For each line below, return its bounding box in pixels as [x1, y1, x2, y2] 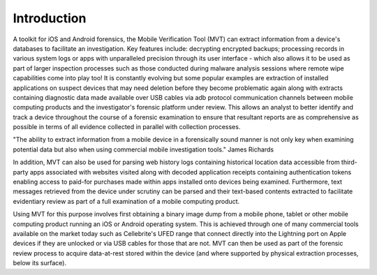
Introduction [13, 10, 87, 26]
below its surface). [13, 259, 66, 267]
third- [341, 158, 357, 167]
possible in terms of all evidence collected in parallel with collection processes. [13, 123, 241, 131]
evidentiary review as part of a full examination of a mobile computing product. [13, 197, 240, 205]
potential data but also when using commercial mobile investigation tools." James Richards [13, 145, 274, 154]
